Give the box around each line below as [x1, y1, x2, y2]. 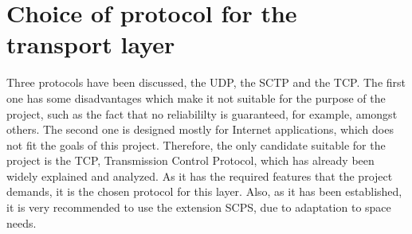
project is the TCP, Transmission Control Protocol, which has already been [6, 152, 375, 169]
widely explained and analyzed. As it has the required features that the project [6, 167, 393, 184]
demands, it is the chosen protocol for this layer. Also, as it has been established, [6, 183, 402, 200]
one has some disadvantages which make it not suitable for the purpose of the [6, 89, 386, 106]
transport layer [6, 28, 175, 60]
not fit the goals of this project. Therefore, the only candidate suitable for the [6, 136, 386, 153]
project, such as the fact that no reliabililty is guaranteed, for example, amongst [6, 105, 398, 122]
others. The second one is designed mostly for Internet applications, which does [6, 121, 394, 138]
